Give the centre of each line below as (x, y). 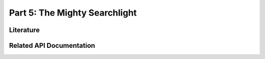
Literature (25, 30)
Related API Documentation (52, 46)
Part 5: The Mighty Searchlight (73, 13)
